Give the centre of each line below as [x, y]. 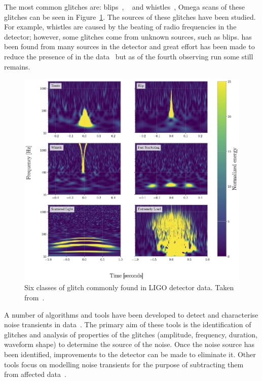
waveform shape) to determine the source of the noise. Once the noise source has [129, 344]
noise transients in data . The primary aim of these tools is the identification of [128, 324]
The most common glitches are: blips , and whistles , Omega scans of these [125, 7]
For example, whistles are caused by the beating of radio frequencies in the [120, 27]
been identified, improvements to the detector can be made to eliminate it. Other [130, 354]
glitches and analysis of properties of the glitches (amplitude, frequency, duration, [131, 334]
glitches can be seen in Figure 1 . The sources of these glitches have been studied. [130, 16]
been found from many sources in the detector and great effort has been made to [129, 46]
